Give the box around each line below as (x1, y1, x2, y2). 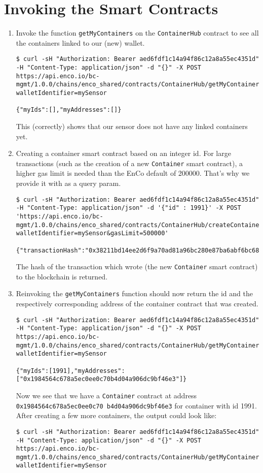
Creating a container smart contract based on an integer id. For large (16, 148, 231, 159)
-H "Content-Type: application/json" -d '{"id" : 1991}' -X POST (16, 204, 241, 212)
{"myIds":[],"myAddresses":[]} (16, 106, 122, 114)
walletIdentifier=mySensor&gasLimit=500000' (16, 230, 169, 237)
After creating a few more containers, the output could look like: (16, 410, 217, 421)
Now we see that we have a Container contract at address (16, 390, 197, 400)
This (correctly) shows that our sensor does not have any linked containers (16, 120, 248, 131)
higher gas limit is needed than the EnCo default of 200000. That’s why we (16, 168, 250, 178)
